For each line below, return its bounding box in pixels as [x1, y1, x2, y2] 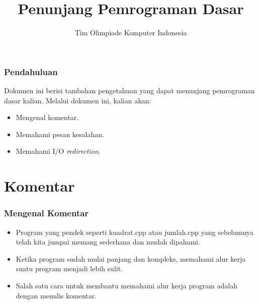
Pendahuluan [4, 65, 58, 78]
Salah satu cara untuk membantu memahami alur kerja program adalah [16, 280, 237, 290]
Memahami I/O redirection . [16, 146, 101, 156]
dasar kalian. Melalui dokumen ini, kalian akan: [4, 95, 151, 105]
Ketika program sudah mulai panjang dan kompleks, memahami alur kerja [16, 253, 246, 264]
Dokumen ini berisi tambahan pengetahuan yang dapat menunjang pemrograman [4, 85, 255, 96]
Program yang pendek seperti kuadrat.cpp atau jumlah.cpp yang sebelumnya [16, 226, 254, 237]
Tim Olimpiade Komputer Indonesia [74, 27, 187, 38]
